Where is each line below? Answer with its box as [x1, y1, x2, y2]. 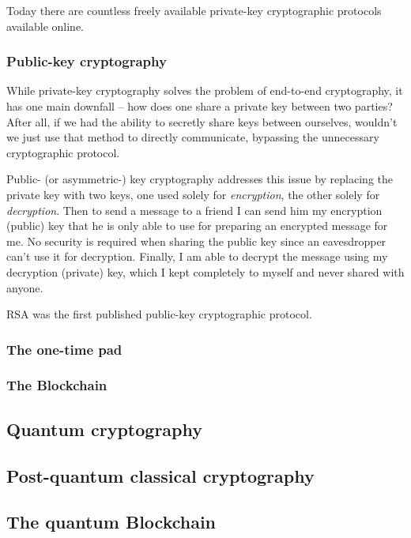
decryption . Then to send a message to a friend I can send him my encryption [6, 201, 383, 218]
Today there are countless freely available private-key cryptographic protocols [6, 2, 382, 18]
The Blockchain [6, 375, 107, 395]
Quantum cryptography [6, 416, 203, 441]
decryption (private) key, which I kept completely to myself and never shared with [6, 263, 405, 280]
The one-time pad [6, 339, 123, 359]
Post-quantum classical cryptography [6, 463, 315, 487]
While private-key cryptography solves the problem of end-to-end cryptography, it [6, 82, 403, 99]
